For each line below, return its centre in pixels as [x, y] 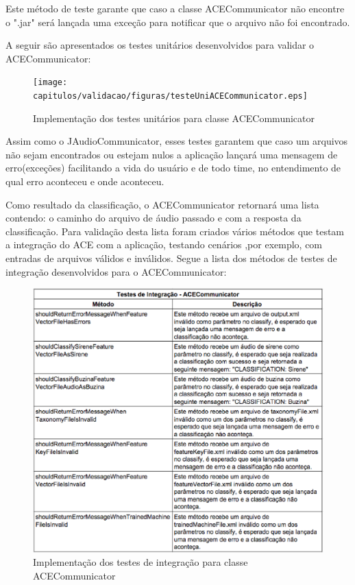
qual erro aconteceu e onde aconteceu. [85, 181]
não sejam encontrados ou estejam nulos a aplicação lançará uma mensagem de [172, 154]
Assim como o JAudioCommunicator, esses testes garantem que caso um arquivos [177, 141]
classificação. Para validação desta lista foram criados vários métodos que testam [175, 231]
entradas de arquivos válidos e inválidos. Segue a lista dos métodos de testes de [171, 258]
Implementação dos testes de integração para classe [140, 562]
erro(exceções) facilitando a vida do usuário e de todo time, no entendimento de [173, 168]
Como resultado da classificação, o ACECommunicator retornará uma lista [162, 204]
